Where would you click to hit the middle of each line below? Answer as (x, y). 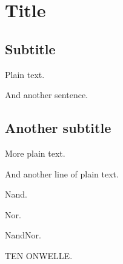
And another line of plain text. (62, 173)
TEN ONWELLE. (39, 255)
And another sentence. (47, 95)
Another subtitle (58, 128)
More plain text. (35, 153)
